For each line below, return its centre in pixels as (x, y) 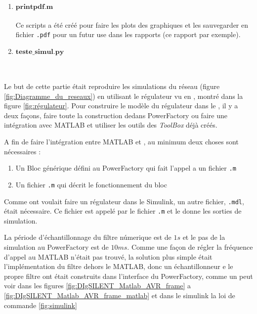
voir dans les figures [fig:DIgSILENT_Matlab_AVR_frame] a (98, 286)
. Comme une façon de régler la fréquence (190, 247)
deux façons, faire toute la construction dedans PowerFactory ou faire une (116, 115)
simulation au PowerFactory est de (56, 247)
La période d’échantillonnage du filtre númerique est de (88, 237)
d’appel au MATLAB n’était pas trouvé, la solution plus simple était (108, 256)
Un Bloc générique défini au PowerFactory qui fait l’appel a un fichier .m (126, 168)
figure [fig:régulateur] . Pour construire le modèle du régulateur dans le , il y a (121, 106)
